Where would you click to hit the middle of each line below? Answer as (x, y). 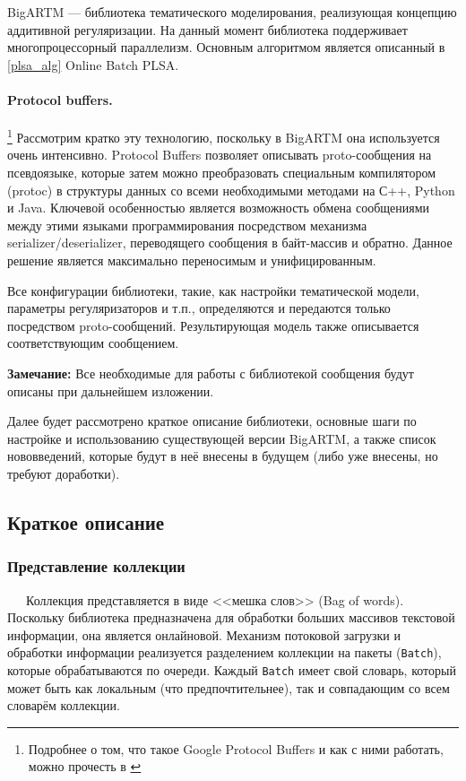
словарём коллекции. (64, 705)
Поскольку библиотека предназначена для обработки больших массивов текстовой (231, 617)
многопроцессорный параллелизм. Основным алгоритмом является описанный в (226, 47)
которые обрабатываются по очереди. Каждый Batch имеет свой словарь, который (232, 669)
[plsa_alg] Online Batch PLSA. (93, 64)
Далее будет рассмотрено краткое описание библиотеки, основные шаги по (212, 421)
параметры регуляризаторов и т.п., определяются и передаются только (199, 308)
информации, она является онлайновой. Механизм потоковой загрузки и (204, 634)
